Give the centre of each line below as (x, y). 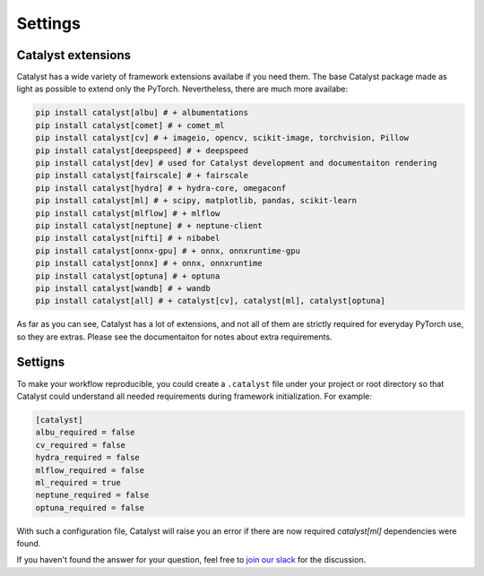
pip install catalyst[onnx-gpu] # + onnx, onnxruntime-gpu (168, 250)
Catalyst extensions (74, 55)
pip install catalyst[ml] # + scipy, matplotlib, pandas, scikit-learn (196, 201)
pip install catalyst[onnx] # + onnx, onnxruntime (149, 263)
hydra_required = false (88, 458)
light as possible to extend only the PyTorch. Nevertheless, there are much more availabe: (182, 89)
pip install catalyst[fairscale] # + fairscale (142, 176)
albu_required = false (85, 433)
